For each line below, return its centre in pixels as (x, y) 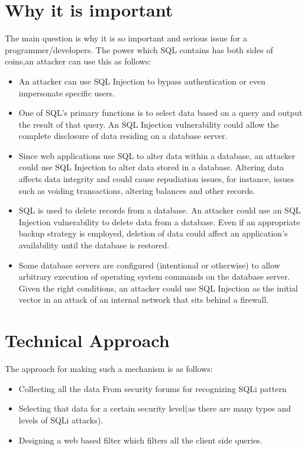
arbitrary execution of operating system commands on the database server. (154, 276)
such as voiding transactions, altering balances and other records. (137, 190)
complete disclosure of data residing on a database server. (123, 136)
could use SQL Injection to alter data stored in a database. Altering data (151, 167)
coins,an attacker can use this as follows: (78, 61)
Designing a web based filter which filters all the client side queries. (140, 440)
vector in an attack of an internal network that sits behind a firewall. (144, 300)
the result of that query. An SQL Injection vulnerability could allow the (149, 124)
